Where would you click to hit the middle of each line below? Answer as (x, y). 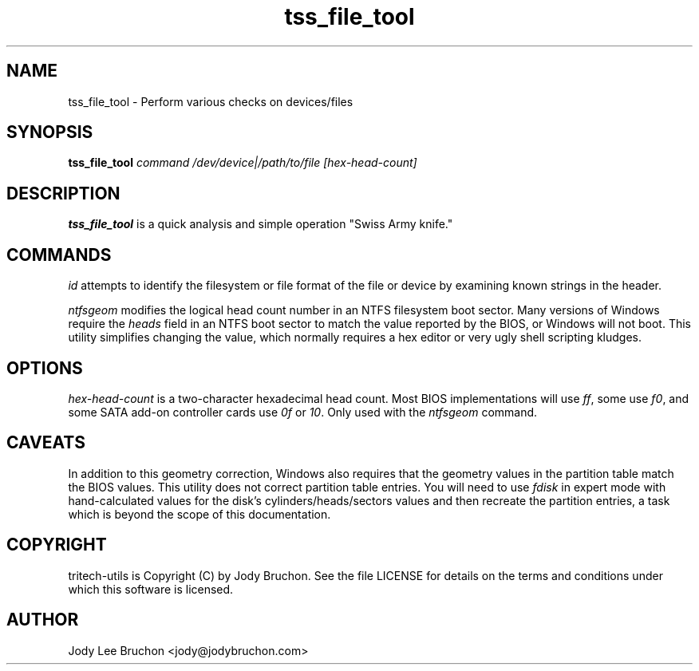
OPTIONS (45, 368)
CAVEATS (46, 443)
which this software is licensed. (151, 589)
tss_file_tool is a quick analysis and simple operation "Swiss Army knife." (261, 224)
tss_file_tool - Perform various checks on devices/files (211, 101)
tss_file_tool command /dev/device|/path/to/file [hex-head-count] (243, 163)
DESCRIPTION (63, 193)
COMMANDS (59, 255)
